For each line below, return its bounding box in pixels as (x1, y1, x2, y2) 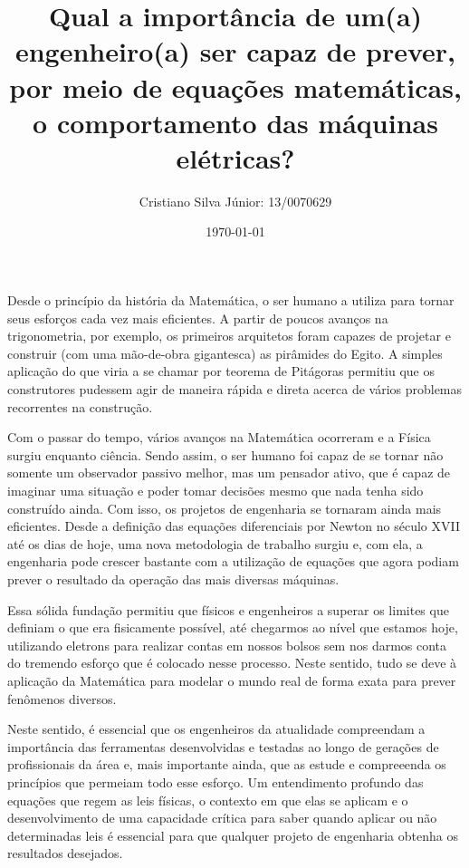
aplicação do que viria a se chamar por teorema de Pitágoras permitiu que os (7, 362, 435, 381)
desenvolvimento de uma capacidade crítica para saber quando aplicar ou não (7, 808, 437, 827)
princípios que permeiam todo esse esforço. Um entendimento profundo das (7, 772, 424, 791)
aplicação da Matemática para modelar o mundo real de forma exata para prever (7, 670, 456, 690)
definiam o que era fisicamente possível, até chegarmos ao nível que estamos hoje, (7, 618, 458, 637)
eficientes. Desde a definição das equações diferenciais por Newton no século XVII (7, 516, 461, 535)
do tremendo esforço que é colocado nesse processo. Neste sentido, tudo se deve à (7, 653, 457, 672)
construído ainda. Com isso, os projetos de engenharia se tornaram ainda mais (7, 498, 442, 517)
